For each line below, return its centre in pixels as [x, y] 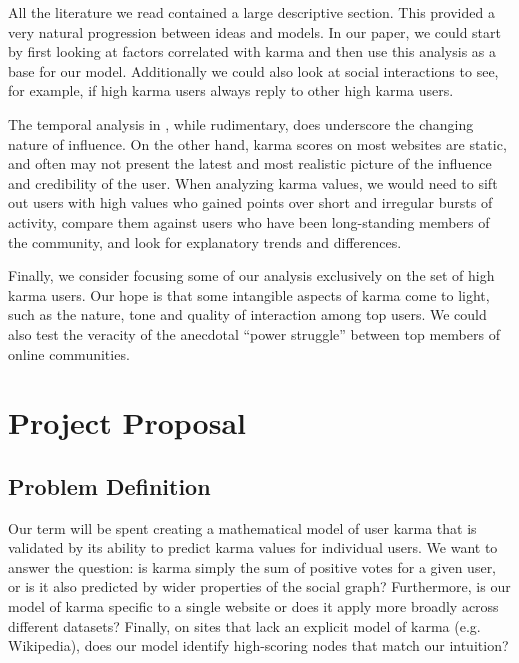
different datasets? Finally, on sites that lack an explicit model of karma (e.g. [244, 625]
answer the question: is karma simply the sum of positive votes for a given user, [252, 566]
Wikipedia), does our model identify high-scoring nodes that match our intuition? [258, 645]
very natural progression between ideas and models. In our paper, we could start [254, 31]
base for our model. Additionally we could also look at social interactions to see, [253, 70]
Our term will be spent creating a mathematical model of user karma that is [242, 527]
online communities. [69, 353]
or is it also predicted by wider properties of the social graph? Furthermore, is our [259, 586]
